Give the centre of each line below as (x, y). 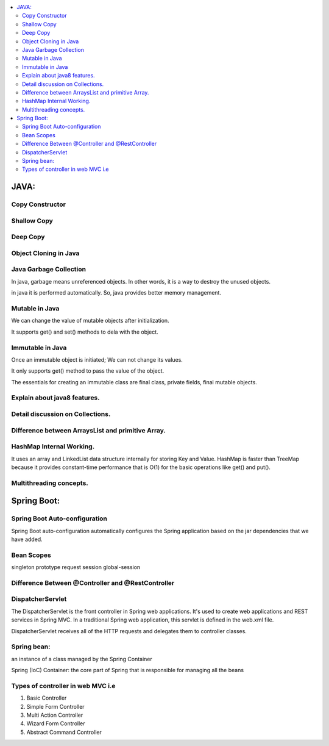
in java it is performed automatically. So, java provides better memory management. (116, 293)
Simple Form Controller (55, 706)
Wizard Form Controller (56, 723)
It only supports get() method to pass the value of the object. (88, 371)
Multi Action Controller (55, 715)
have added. (27, 539)
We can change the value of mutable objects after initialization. (90, 321)
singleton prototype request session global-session (76, 567)
